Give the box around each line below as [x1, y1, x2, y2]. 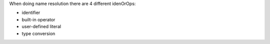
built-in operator [21, 16, 55, 22]
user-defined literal [21, 24, 61, 30]
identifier [21, 10, 40, 16]
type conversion [21, 30, 55, 37]
